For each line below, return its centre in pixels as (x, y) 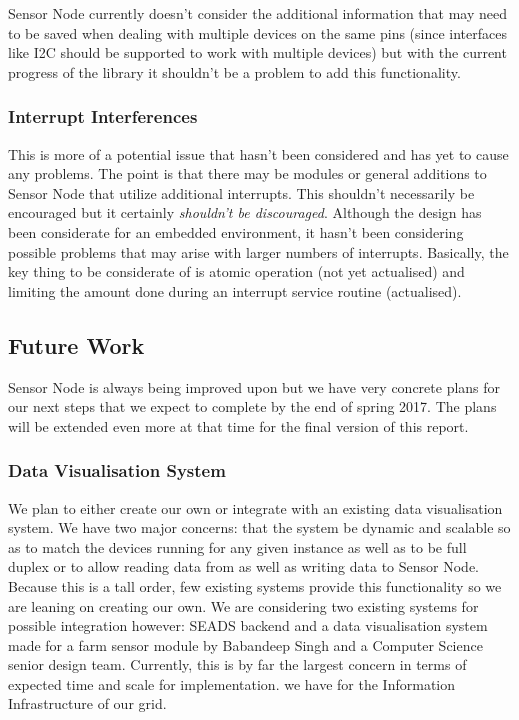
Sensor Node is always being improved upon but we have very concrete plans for (254, 386)
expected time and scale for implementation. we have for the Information (232, 683)
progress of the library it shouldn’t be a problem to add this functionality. (234, 71)
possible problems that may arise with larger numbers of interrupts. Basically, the (258, 251)
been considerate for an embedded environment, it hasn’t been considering (236, 231)
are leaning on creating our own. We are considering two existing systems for (243, 605)
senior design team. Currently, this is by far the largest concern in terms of (237, 664)
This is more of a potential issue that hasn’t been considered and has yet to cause (258, 153)
